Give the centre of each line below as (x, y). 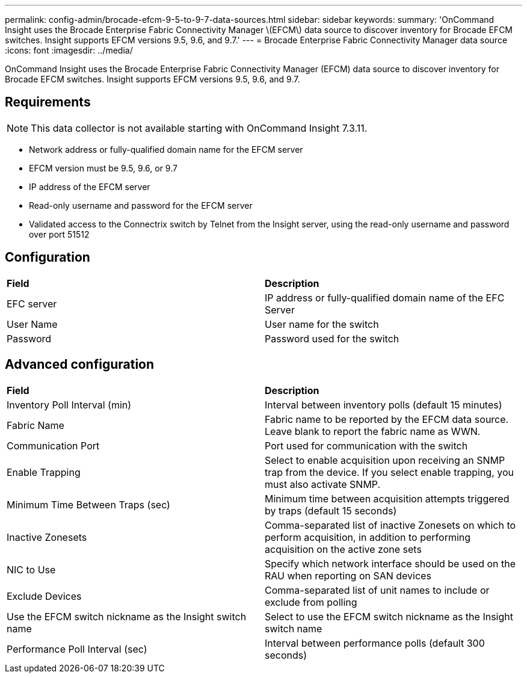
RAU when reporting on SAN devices (348, 575)
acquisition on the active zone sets (343, 549)
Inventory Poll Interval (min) (69, 405)
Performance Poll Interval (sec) (77, 649)
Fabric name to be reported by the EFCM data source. (387, 419)
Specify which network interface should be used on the (390, 563)
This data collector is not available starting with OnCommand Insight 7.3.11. (199, 128)
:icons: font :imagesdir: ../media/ (69, 50)
